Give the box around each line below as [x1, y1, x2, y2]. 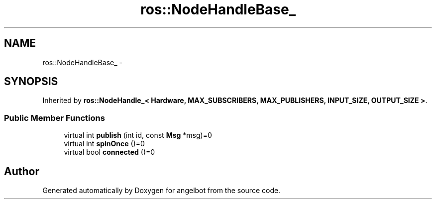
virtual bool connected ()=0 [64, 148, 155, 157]
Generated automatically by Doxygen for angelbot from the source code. [42, 186, 281, 195]
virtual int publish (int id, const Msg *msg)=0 [64, 131, 212, 140]
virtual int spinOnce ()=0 [64, 139, 145, 148]
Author [4, 165, 39, 178]
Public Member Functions [4, 112, 105, 123]
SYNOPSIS [4, 75, 58, 88]
